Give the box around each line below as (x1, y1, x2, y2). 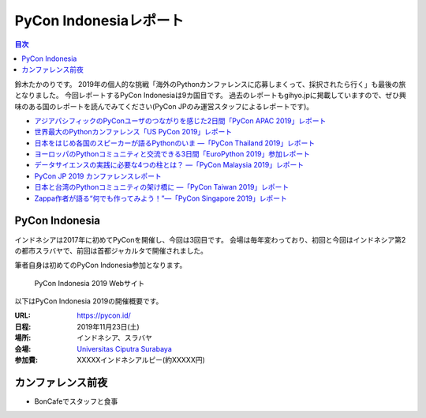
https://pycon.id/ (77, 311, 132, 320)
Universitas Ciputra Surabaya (77, 344, 173, 353)
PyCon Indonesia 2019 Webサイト (34, 278, 145, 288)
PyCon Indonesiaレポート (14, 12, 185, 29)
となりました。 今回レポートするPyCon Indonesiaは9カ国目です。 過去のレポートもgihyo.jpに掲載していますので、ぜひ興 (14, 91, 406, 100)
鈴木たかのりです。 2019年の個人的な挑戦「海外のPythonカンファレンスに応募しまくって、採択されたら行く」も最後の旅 (14, 79, 406, 88)
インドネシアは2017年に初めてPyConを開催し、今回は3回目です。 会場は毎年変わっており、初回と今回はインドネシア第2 (14, 235, 406, 244)
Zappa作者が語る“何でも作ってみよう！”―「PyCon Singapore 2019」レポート (34, 194, 288, 203)
